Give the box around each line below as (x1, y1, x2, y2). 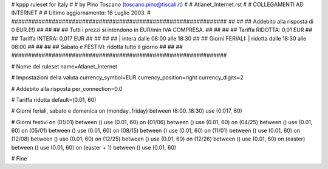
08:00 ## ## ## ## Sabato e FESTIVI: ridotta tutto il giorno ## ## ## (11, 43, 183, 50)
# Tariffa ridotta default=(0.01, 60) (11, 96, 97, 103)
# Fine (11, 155, 27, 162)
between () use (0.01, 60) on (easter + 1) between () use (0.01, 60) (11, 144, 176, 151)
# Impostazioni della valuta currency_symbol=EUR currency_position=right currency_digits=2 (11, 74, 244, 81)
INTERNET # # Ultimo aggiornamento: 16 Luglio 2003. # (11, 9, 151, 16)
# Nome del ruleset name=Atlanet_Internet (11, 62, 118, 70)
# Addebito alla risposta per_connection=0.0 (11, 85, 123, 92)
